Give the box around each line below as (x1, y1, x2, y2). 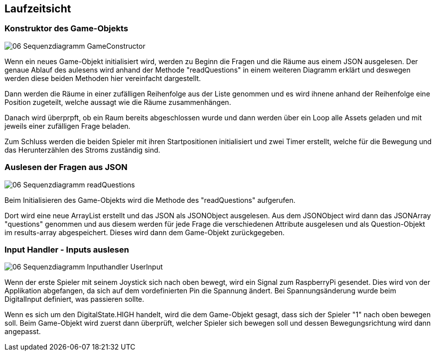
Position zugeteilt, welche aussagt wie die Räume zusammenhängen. (4, 97, 231, 106)
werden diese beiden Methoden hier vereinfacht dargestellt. (4, 74, 201, 83)
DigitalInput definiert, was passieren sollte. (4, 295, 145, 304)
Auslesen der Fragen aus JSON (4, 162, 128, 173)
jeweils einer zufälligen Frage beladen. (4, 121, 131, 130)
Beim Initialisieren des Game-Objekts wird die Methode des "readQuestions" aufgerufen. (4, 195, 295, 204)
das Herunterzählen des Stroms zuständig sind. (4, 145, 160, 154)
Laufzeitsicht (4, 2, 71, 15)
